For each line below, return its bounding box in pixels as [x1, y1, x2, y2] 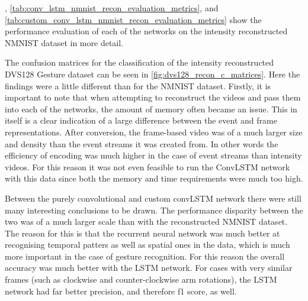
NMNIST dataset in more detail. [5, 36, 124, 48]
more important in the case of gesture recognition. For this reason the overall [5, 250, 285, 262]
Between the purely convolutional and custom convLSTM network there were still [5, 192, 301, 204]
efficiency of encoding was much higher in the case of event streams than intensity [5, 149, 302, 161]
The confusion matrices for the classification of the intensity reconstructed [5, 56, 274, 69]
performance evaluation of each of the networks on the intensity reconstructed [5, 25, 288, 37]
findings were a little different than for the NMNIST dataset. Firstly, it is [5, 79, 271, 92]
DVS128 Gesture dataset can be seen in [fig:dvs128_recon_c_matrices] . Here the [5, 67, 300, 80]
